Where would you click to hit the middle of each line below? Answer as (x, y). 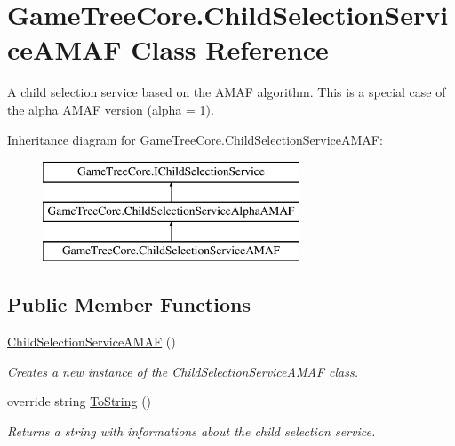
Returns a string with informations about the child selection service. (192, 431)
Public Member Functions (129, 304)
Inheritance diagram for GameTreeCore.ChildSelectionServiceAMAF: (195, 139)
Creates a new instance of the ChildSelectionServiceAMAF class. (183, 371)
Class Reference (230, 49)
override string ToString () (80, 401)
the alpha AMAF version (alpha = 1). (111, 109)
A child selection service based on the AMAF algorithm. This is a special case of (227, 92)
